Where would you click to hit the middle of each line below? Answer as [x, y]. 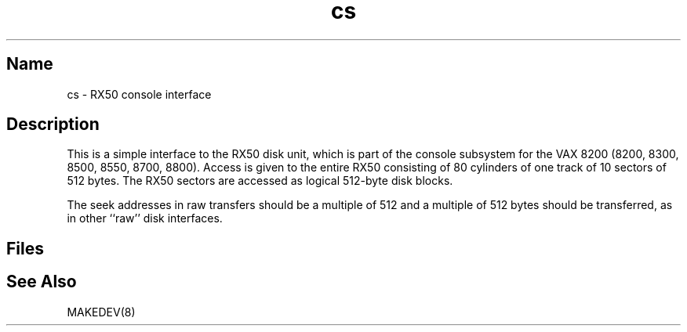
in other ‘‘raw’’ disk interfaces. [145, 218]
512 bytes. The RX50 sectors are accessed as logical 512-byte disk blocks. [260, 181]
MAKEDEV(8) [101, 312]
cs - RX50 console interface [139, 94]
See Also [42, 282]
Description [53, 125]
